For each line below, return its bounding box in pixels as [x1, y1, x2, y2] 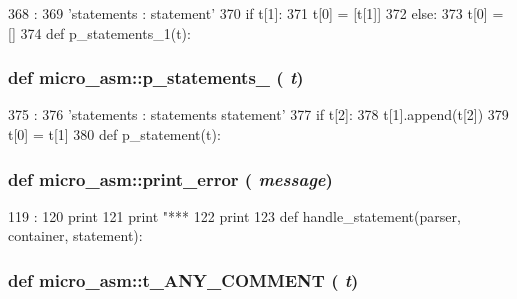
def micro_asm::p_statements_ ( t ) [8, 65, 304, 90]
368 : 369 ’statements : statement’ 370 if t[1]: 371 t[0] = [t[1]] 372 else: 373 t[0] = [8, 3, 504, 23]
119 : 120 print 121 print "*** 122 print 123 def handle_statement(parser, [8, 205, 461, 226]
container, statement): [8, 225, 143, 246]
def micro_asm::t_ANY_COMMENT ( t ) [8, 267, 359, 292]
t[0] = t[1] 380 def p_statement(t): [8, 124, 221, 144]
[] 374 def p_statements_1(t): [8, 22, 191, 43]
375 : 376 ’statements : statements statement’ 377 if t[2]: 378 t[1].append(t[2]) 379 [8, 104, 509, 125]
